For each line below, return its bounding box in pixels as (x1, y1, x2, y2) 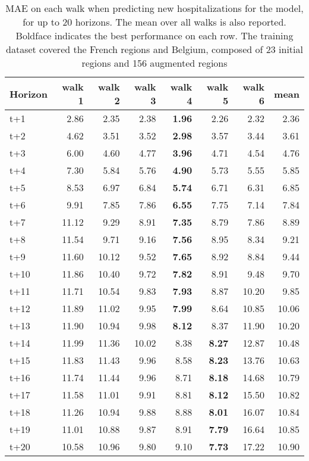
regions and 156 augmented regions (81, 56, 228, 70)
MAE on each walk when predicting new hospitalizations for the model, (5, 1, 304, 15)
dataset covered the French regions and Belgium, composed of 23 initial (6, 42, 303, 56)
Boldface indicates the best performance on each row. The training (15, 29, 294, 42)
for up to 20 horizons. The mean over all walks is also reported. (23, 15, 286, 29)
